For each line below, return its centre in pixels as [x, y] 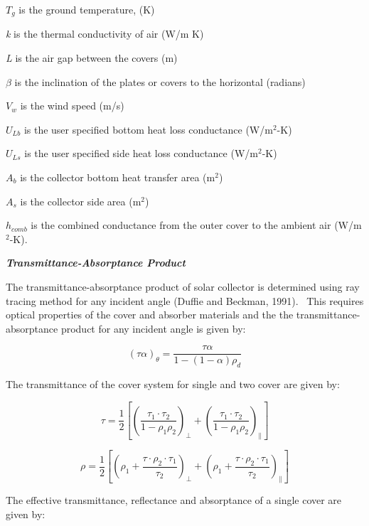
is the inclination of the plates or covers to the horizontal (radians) [160, 81]
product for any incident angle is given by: [153, 328]
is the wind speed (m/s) [72, 106]
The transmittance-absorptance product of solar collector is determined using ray [183, 286]
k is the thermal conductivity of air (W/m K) [105, 34]
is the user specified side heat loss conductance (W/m [141, 153]
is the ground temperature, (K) [87, 9]
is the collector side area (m [81, 201]
